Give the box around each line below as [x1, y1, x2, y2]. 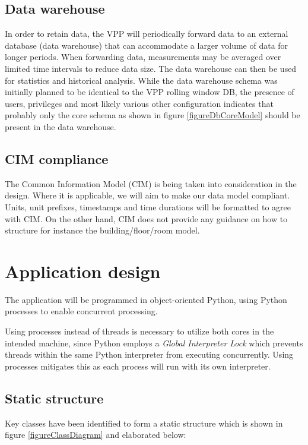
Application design [5, 258, 161, 283]
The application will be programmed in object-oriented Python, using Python [5, 293, 287, 305]
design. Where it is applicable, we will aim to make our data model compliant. [5, 189, 290, 201]
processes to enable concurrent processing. [5, 305, 158, 317]
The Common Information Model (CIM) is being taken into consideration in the [5, 177, 297, 190]
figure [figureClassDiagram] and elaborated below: [5, 428, 186, 441]
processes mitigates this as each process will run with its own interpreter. [5, 359, 271, 372]
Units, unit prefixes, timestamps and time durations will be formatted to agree [5, 200, 291, 213]
